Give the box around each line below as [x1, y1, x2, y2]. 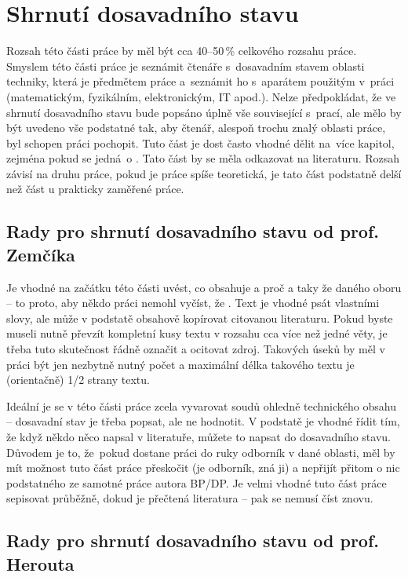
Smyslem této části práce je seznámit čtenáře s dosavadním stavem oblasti [6, 57, 365, 74]
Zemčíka [6, 242, 75, 266]
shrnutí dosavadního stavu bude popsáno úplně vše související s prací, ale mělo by [6, 104, 402, 120]
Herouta [6, 551, 75, 575]
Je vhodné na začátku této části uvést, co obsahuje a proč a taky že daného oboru [6, 279, 402, 295]
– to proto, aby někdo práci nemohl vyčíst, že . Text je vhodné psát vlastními [6, 294, 380, 311]
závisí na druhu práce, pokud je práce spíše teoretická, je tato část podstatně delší [6, 165, 402, 181]
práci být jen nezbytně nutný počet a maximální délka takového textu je [6, 356, 355, 372]
